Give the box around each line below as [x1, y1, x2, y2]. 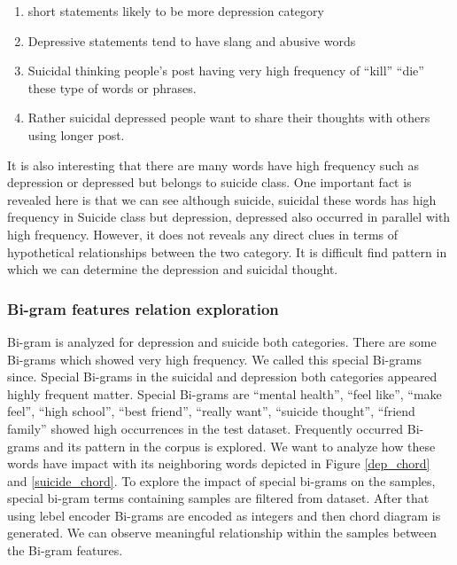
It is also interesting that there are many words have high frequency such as [7, 155, 419, 174]
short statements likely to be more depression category [27, 2, 324, 20]
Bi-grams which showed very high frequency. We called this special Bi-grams [7, 349, 422, 368]
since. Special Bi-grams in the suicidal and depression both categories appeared [7, 367, 438, 386]
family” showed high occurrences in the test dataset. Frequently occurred [7, 419, 404, 437]
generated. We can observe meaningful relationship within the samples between [7, 523, 437, 542]
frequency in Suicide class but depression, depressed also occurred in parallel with [7, 208, 451, 226]
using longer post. [27, 125, 125, 144]
